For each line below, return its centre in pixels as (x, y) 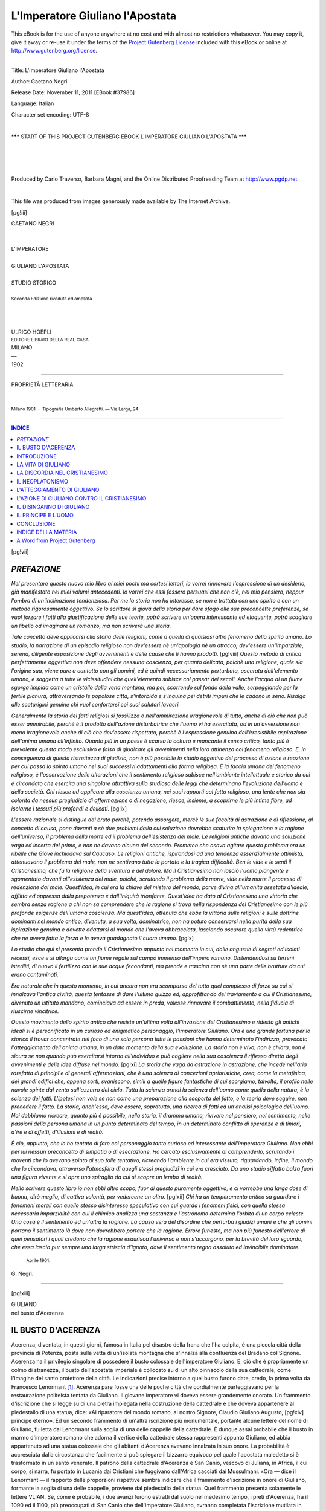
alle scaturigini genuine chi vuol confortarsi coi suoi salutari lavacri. (96, 705)
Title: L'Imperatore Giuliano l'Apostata (58, 70)
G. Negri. (22, 1273)
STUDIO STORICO (34, 283)
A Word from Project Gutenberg (56, 540)
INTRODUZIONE (37, 456)
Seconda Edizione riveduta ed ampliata (52, 299)
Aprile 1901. (38, 1260)
